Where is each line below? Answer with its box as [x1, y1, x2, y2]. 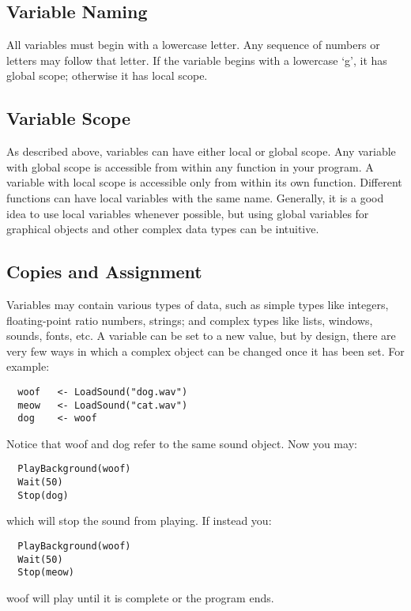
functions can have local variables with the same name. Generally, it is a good [6, 189, 384, 206]
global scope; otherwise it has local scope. [6, 67, 208, 84]
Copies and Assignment [6, 259, 202, 284]
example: [6, 358, 50, 375]
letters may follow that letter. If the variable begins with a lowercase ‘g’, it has [6, 51, 387, 68]
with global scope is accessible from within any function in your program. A [6, 158, 374, 175]
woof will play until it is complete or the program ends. [6, 590, 274, 606]
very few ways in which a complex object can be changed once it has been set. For [6, 342, 405, 359]
